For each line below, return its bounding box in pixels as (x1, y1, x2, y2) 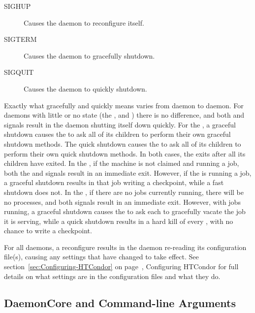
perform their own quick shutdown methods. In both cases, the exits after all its (4, 148, 246, 158)
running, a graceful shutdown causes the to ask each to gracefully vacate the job (4, 206, 246, 217)
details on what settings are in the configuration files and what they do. (4, 271, 221, 281)
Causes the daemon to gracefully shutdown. (24, 50, 155, 61)
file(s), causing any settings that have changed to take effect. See (4, 251, 199, 262)
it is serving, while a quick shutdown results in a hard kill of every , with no (4, 216, 233, 226)
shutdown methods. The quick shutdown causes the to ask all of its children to (4, 138, 241, 149)
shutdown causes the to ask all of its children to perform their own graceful (4, 129, 231, 139)
